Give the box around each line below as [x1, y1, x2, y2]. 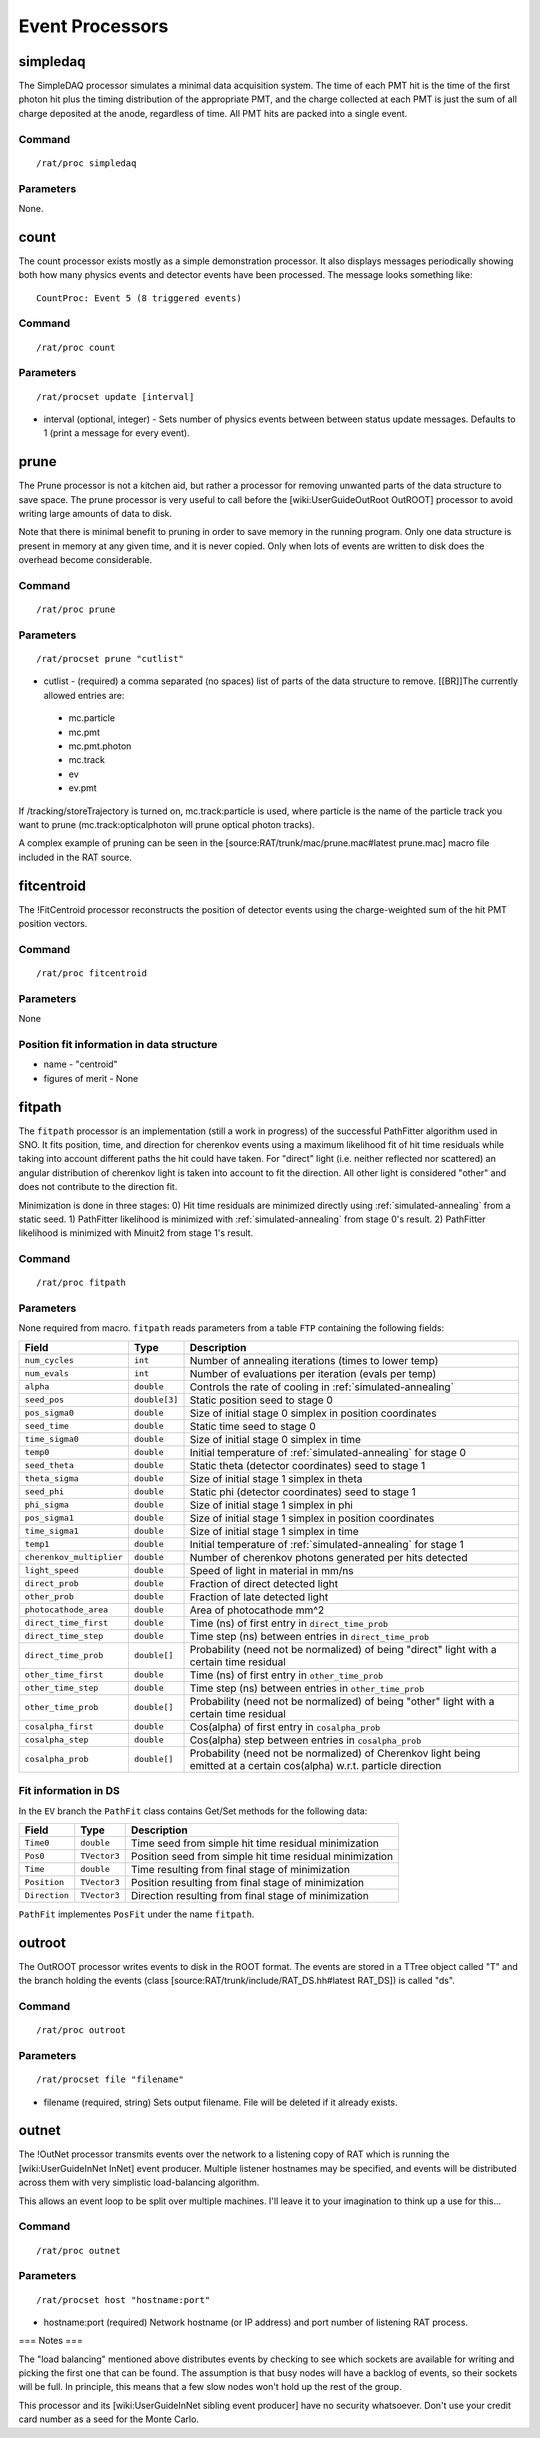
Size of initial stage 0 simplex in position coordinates [189, 1406, 437, 1420]
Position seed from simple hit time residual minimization [130, 1849, 394, 1863]
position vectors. [18, 918, 88, 930]
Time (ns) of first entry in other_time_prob [189, 1668, 384, 1682]
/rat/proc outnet [36, 2245, 121, 2256]
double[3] [133, 1395, 179, 1405]
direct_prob [24, 1578, 79, 1589]
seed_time [24, 1421, 70, 1432]
